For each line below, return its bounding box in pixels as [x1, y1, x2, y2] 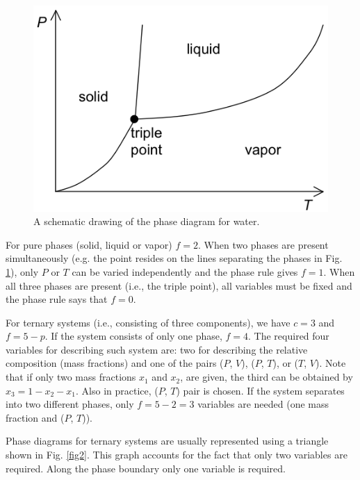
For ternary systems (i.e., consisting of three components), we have [6, 315, 291, 329]
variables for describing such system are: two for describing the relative [6, 342, 308, 356]
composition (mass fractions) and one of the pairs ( [6, 356, 224, 370]
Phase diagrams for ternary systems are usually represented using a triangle [6, 433, 329, 448]
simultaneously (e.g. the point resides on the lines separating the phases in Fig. [6, 251, 343, 265]
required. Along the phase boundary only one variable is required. [6, 461, 286, 475]
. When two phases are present [197, 237, 329, 251]
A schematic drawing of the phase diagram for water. [33, 214, 260, 229]
